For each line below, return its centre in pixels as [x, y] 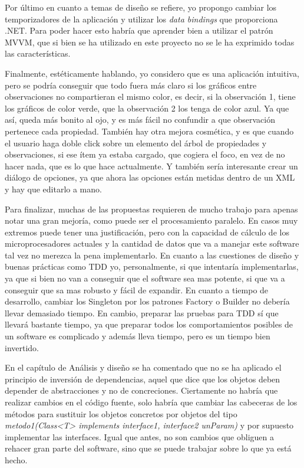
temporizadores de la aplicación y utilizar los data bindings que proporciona [141, 19]
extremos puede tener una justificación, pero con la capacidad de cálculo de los [147, 232]
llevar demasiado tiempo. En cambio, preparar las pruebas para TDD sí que [142, 312]
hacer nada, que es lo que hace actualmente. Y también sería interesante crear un [151, 166]
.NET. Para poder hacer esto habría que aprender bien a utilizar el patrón [139, 30]
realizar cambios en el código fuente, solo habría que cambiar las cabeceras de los [151, 402]
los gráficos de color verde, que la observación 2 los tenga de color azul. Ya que [147, 108]
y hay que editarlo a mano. [53, 189]
